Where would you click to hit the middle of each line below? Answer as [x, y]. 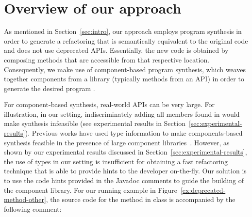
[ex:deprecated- [203, 190]
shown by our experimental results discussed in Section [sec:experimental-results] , [126, 152]
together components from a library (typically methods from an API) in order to [124, 79]
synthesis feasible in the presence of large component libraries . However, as [117, 142]
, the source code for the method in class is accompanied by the [141, 199]
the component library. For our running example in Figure [91, 190]
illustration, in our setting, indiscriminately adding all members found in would [122, 114]
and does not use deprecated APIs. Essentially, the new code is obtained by [116, 50]
